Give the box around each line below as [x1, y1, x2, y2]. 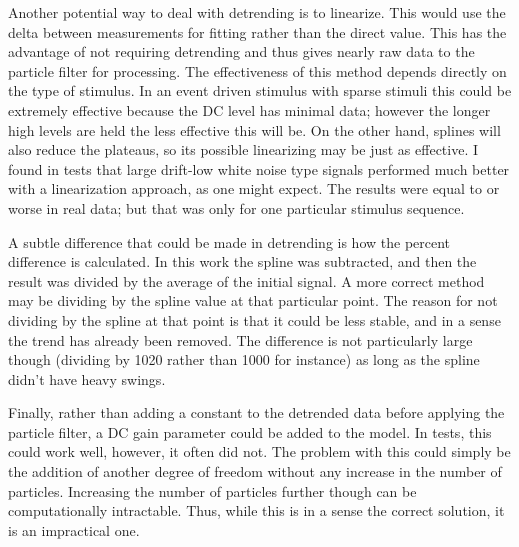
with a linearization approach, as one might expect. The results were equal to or [8, 178, 500, 199]
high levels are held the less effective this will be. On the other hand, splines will [8, 119, 501, 140]
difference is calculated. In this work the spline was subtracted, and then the [8, 251, 477, 272]
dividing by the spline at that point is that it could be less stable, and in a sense [8, 309, 501, 330]
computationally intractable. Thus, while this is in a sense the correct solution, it [8, 500, 505, 521]
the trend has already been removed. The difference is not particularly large [8, 329, 473, 350]
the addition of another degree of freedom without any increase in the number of [8, 461, 502, 482]
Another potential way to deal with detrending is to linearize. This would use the [8, 2, 506, 22]
